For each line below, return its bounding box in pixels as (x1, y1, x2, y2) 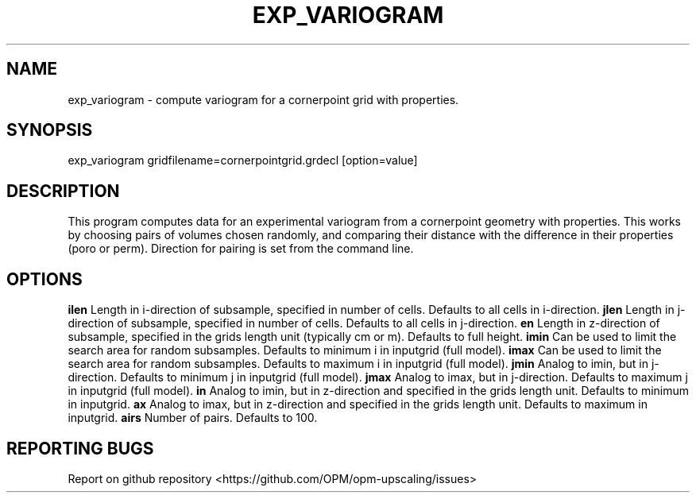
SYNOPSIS (6, 120, 93, 141)
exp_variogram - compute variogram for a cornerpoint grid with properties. (68, 92, 459, 106)
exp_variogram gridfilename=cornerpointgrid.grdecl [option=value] (68, 153, 418, 168)
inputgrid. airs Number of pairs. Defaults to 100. (68, 411, 318, 425)
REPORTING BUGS (6, 438, 154, 458)
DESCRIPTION (6, 180, 120, 201)
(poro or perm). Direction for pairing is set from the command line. (68, 242, 414, 256)
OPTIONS (6, 269, 83, 289)
